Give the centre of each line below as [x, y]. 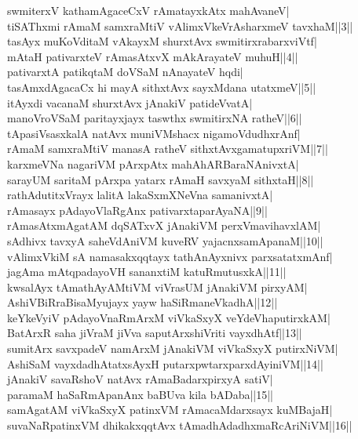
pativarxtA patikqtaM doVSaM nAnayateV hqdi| [125, 72]
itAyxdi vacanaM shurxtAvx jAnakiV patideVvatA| [130, 102]
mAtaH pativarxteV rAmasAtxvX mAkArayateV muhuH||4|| [153, 56]
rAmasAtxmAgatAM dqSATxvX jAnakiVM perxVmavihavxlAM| [164, 225]
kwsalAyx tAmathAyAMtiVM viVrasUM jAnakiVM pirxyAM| [157, 287]
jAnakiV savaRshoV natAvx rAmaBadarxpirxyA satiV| [140, 379]
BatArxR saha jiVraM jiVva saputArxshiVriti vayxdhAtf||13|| [155, 333]
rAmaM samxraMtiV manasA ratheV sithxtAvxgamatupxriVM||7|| [168, 149]
